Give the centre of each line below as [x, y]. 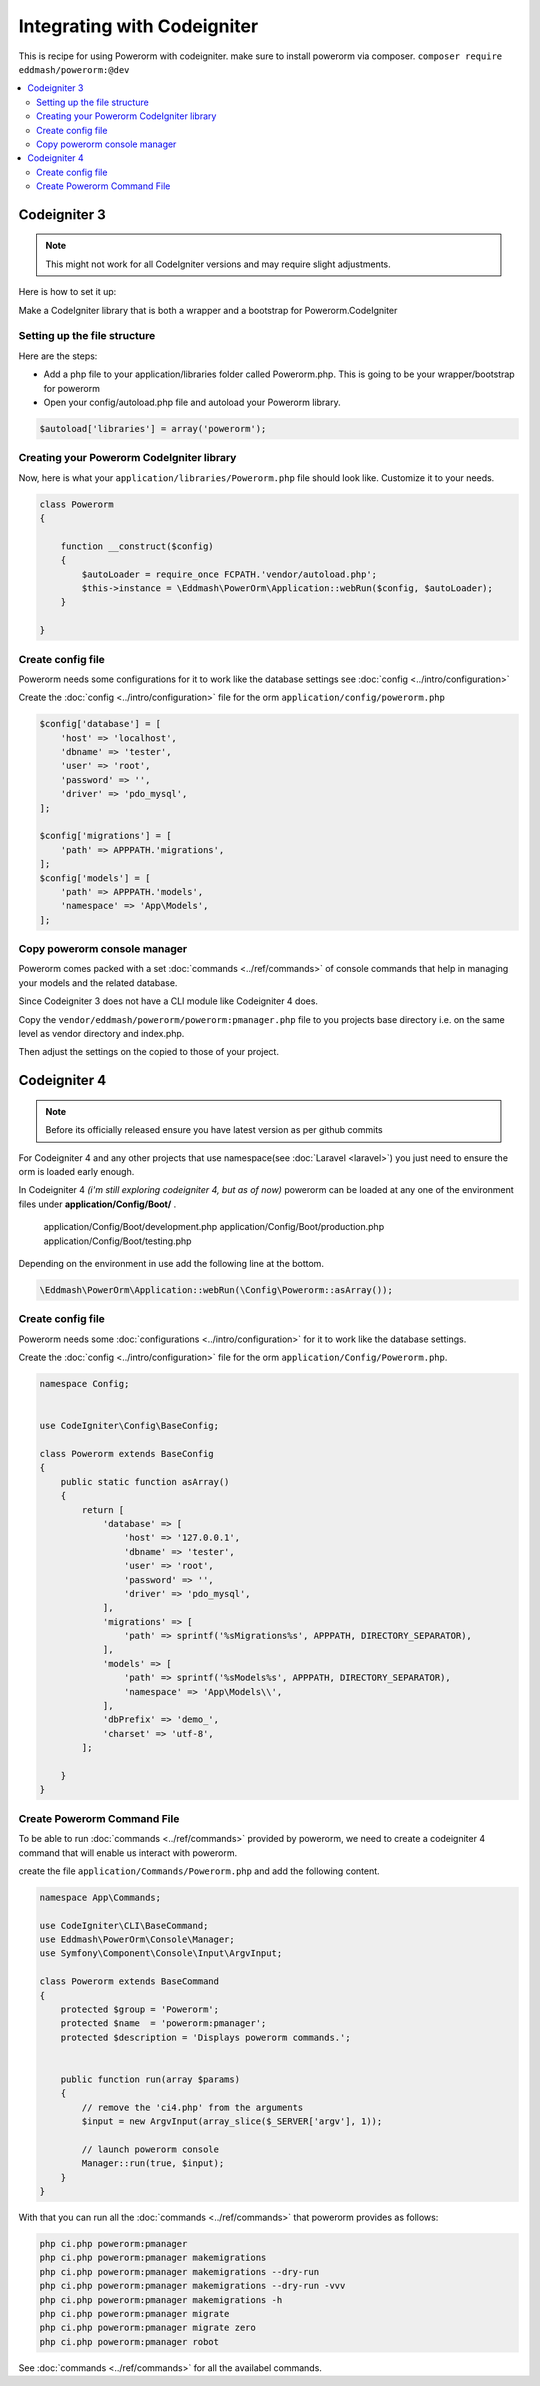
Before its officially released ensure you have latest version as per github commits [214, 1130]
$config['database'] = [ [100, 724]
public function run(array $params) [150, 2079]
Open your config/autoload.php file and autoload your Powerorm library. [192, 402]
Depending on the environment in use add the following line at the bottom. [171, 1263]
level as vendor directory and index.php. [101, 1034]
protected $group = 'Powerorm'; [140, 2009]
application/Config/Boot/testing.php [117, 1241]
